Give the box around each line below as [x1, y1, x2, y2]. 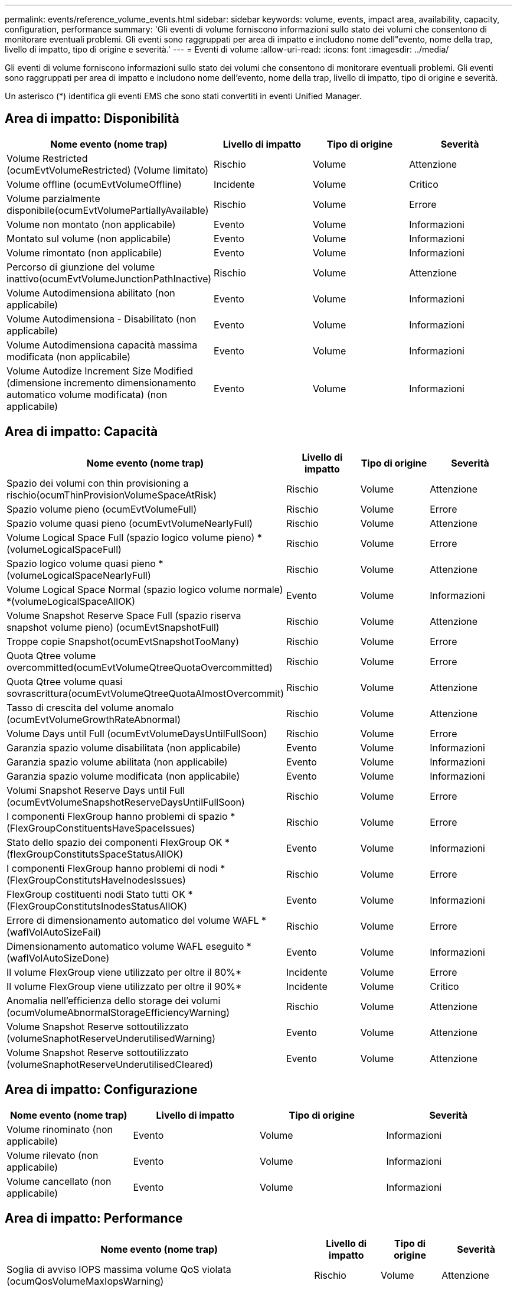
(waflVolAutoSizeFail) [6, 926, 102, 938]
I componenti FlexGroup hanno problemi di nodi [6, 862, 218, 874]
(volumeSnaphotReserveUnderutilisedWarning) [6, 1032, 216, 1044]
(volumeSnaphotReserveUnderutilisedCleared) [6, 1058, 214, 1070]
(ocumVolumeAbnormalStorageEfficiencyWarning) [6, 1006, 230, 1018]
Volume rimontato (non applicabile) [6, 246, 162, 259]
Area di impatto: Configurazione [5, 1082, 198, 1097]
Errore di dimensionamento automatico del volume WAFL [6, 914, 259, 926]
